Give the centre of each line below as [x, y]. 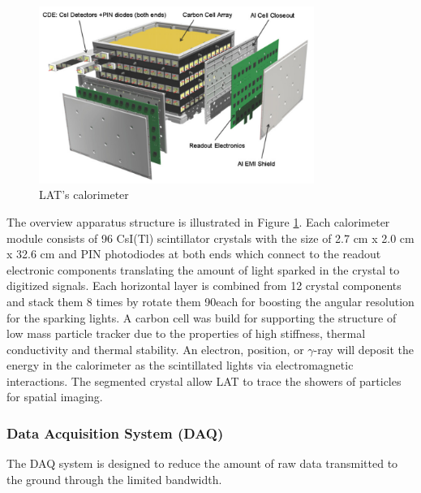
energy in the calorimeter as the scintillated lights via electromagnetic [180, 365]
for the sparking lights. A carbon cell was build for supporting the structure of [202, 317]
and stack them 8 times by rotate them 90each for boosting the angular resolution [210, 301]
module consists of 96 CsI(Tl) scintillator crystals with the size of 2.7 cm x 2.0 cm [210, 238]
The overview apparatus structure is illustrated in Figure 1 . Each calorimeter [198, 221]
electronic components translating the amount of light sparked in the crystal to [203, 269]
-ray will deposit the [363, 349]
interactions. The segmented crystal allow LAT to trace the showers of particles [204, 381]
